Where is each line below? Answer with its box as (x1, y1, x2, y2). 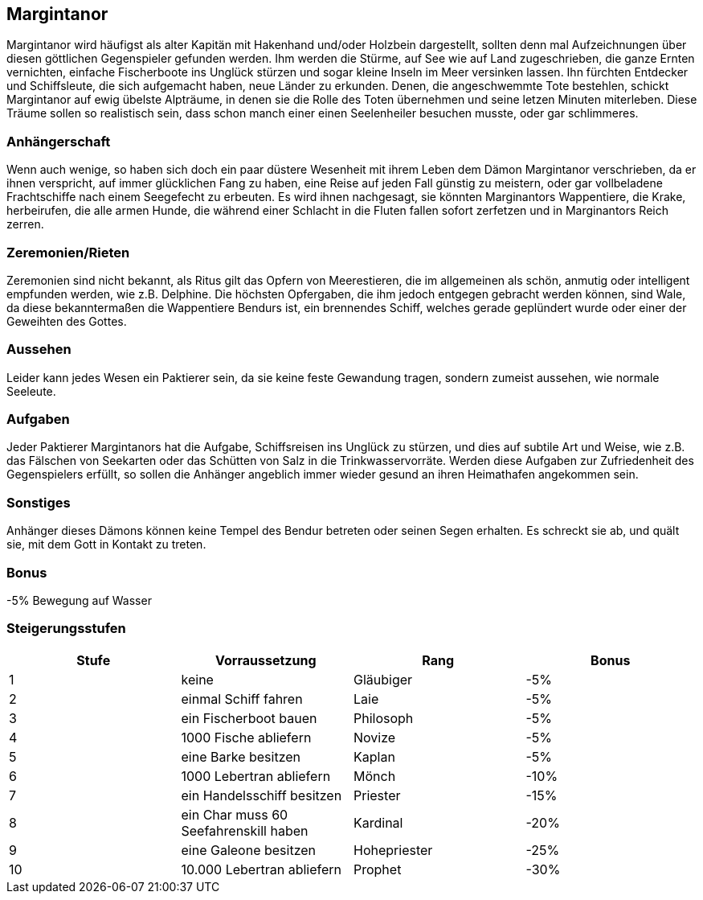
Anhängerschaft (6, 133, 111, 150)
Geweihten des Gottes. (6, 314, 127, 328)
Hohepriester (354, 841, 433, 858)
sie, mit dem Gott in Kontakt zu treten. (6, 537, 206, 552)
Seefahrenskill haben (181, 822, 309, 839)
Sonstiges (6, 494, 71, 511)
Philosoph (354, 709, 414, 726)
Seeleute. (6, 384, 56, 398)
